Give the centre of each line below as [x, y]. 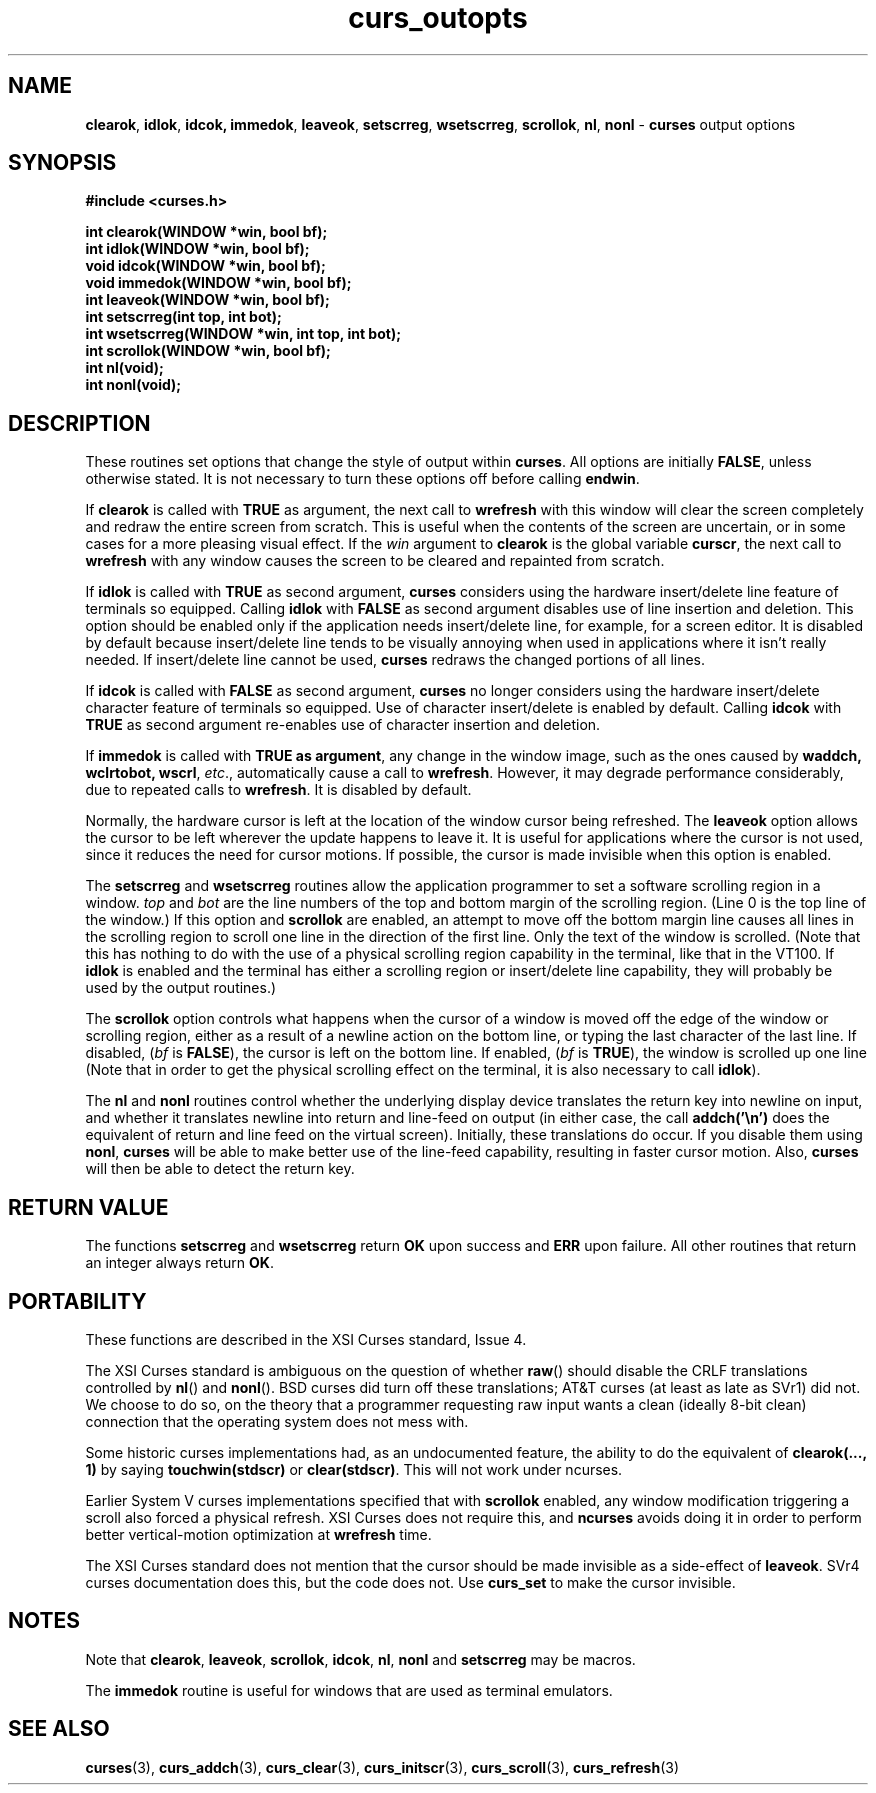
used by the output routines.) [181, 988]
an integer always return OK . [179, 1263]
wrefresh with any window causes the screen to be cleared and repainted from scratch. [375, 561]
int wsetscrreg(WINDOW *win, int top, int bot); [243, 334]
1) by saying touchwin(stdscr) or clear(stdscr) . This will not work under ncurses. [354, 1469]
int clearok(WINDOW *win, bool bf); [206, 232]
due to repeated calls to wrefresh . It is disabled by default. [278, 790]
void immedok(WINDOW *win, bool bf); [218, 283]
